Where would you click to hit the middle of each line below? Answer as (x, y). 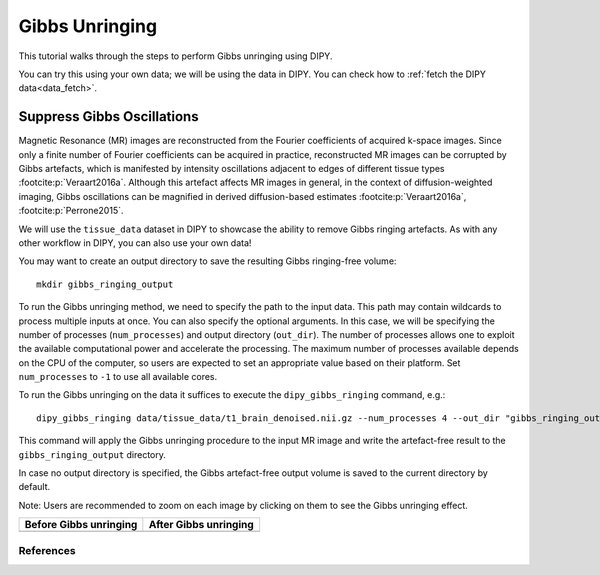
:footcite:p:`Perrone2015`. (71, 211)
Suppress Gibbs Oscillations (108, 116)
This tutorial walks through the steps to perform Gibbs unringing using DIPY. (175, 56)
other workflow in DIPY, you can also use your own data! (135, 242)
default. (34, 487)
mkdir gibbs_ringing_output (105, 284)
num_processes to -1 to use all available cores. (118, 377)
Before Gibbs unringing (81, 525)
